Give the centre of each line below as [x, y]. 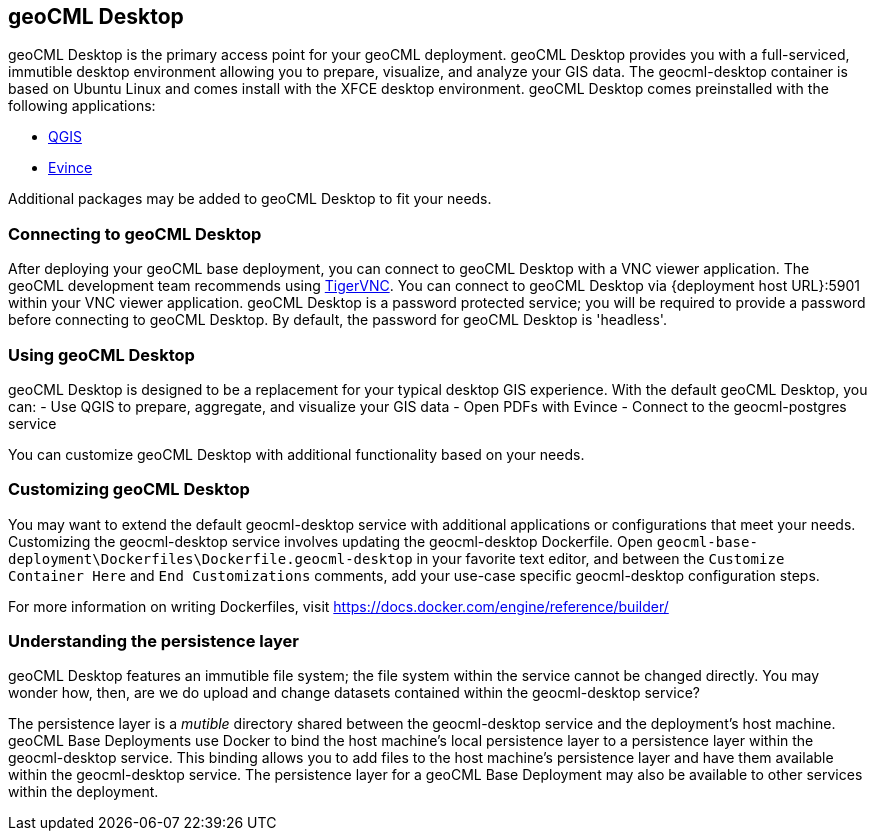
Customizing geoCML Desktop [129, 489]
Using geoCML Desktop [101, 354]
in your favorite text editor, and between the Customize [600, 558]
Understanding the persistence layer [153, 641]
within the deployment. [83, 792]
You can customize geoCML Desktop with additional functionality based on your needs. [296, 454]
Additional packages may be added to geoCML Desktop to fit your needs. [250, 199]
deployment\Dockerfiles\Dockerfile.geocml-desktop [210, 558]
